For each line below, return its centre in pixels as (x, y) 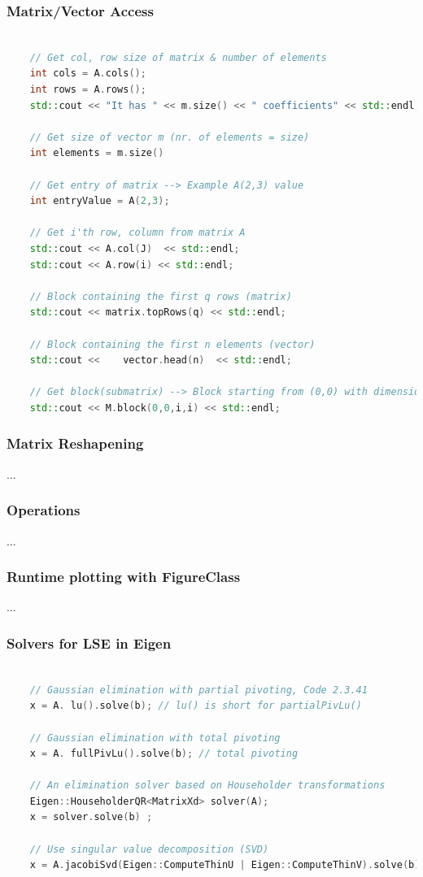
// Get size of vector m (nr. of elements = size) (170, 137)
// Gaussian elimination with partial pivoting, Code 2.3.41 (198, 690)
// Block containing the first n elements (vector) (172, 344)
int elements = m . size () (97, 153)
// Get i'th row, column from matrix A (137, 233)
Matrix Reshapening (75, 443)
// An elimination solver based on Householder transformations (207, 786)
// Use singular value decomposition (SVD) (149, 849)
